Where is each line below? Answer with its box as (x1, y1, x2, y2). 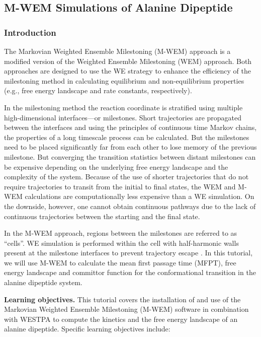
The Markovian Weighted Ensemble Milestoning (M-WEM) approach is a (4, 46, 231, 56)
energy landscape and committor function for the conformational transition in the (4, 267, 256, 278)
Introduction (4, 26, 56, 38)
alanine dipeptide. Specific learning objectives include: (4, 323, 170, 334)
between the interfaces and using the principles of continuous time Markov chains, (4, 122, 257, 132)
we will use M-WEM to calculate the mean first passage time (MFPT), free (4, 257, 236, 267)
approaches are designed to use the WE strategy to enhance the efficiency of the (4, 65, 251, 76)
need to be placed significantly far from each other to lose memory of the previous (4, 142, 257, 152)
